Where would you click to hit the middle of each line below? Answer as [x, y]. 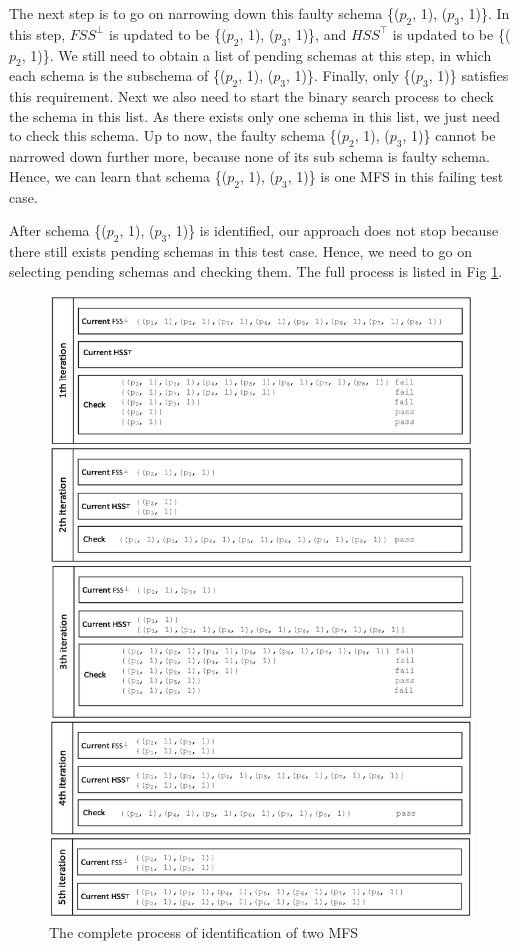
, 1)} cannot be [449, 135]
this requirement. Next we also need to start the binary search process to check [251, 96]
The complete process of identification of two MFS [204, 931]
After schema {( [58, 230]
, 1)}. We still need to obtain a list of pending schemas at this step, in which [256, 54]
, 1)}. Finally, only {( [351, 75]
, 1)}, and [317, 33]
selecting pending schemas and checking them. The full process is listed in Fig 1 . [256, 270]
